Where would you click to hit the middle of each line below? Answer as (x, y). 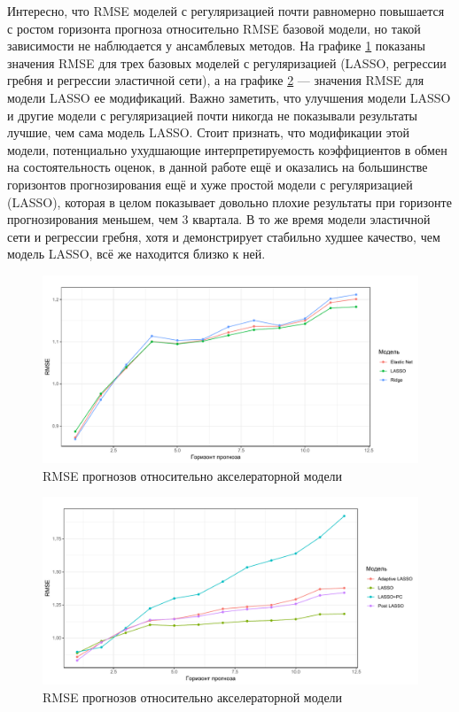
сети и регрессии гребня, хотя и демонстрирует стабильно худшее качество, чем (224, 236)
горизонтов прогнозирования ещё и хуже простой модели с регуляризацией (210, 184)
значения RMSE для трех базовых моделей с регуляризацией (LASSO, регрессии (227, 62)
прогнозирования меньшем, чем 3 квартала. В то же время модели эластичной (219, 219)
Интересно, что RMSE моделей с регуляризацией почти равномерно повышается (226, 11)
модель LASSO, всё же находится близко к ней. (136, 254)
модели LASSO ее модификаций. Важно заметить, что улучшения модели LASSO (229, 97)
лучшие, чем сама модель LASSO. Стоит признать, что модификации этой (209, 132)
